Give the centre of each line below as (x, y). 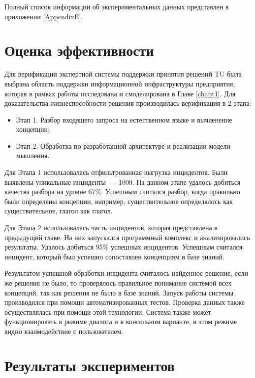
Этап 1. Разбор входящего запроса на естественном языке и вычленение (124, 119)
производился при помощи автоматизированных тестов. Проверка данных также (125, 302)
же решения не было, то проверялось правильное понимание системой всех (118, 283)
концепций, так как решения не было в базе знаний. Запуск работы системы (119, 292)
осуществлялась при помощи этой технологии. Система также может (108, 312)
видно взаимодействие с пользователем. (64, 331)
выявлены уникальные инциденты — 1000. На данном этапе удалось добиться (123, 182)
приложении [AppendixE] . (44, 16)
